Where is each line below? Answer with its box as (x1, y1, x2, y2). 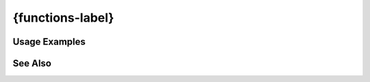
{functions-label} (12, 10, 114, 25)
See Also (12, 58, 51, 69)
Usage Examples (12, 36, 86, 47)
